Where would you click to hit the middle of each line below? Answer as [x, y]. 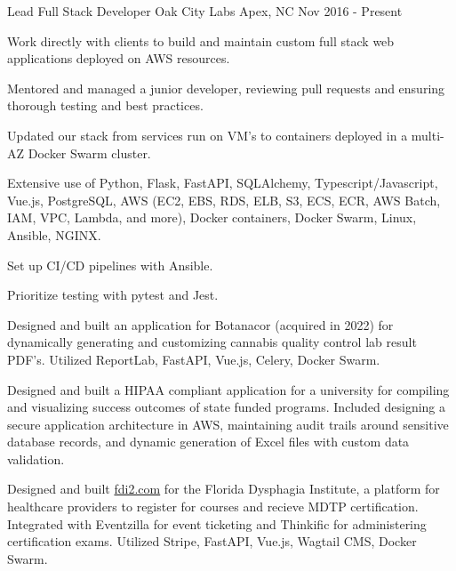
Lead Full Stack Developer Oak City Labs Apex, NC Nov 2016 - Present [205, 11]
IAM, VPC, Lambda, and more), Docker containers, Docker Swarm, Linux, [212, 217]
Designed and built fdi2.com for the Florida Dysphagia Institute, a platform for [224, 489]
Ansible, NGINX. [54, 234]
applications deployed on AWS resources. [119, 58]
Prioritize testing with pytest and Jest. [113, 295]
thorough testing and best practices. [105, 105]
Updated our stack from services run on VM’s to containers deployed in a [208, 135]
